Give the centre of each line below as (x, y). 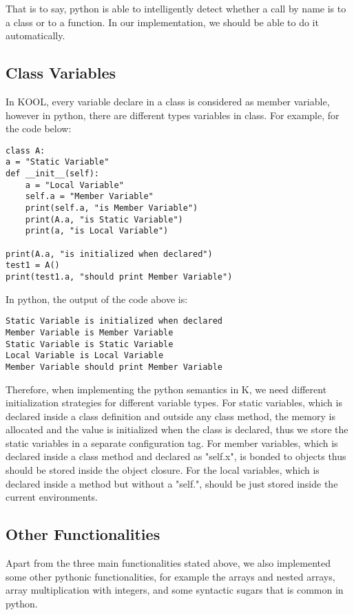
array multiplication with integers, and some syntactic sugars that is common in (175, 590)
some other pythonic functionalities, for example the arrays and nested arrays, (170, 576)
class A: (25, 150)
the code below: (39, 128)
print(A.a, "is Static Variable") (104, 219)
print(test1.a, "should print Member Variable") (119, 277)
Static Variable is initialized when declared (114, 321)
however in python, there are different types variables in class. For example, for (173, 115)
